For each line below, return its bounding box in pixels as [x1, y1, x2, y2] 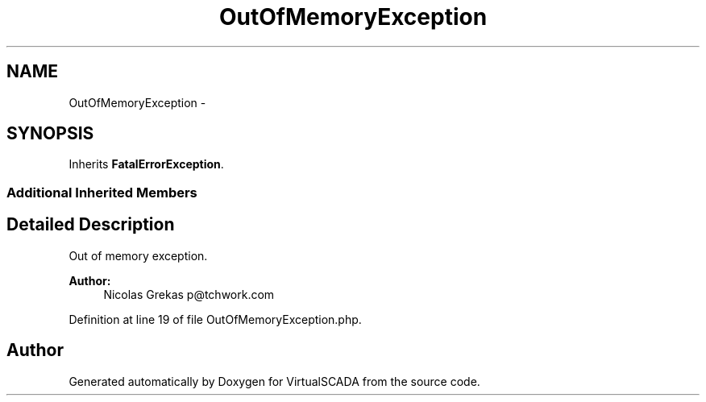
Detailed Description [6, 214, 175, 235]
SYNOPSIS [6, 123, 94, 144]
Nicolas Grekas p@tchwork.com [103, 287, 275, 301]
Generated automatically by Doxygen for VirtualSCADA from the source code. [69, 374, 480, 388]
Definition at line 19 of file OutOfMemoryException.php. [69, 312, 362, 326]
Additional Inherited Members [6, 184, 197, 201]
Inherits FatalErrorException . [69, 157, 224, 172]
